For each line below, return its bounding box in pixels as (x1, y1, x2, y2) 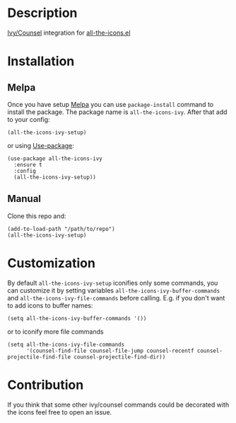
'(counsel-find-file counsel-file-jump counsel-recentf (25, 347, 194, 354)
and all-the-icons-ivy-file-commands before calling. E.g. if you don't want (7, 293, 225, 302)
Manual (7, 193, 41, 205)
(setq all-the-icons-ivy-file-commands (7, 341, 125, 348)
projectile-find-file (7, 353, 71, 361)
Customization (7, 255, 95, 271)
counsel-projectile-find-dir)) (73, 353, 166, 361)
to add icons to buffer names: (7, 301, 93, 310)
